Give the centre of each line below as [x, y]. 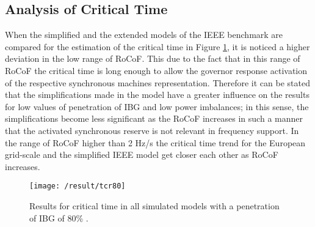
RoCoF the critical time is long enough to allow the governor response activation [156, 70]
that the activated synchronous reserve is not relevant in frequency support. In [152, 130]
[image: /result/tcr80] [78, 186]
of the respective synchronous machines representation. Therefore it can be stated [157, 82]
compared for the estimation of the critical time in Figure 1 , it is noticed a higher [157, 46]
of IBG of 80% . [59, 218]
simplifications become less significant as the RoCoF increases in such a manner [154, 118]
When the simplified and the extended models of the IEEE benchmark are [144, 35]
